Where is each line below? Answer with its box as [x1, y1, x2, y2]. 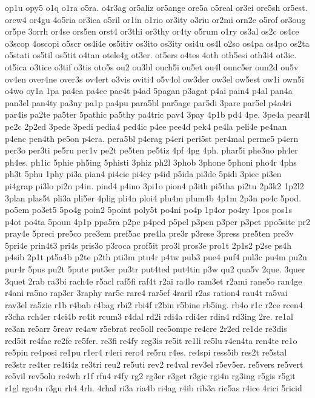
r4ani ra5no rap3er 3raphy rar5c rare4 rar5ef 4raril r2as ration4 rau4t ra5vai [5, 286, 288, 299]
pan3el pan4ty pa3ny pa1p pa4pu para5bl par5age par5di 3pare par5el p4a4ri [5, 96, 292, 109]
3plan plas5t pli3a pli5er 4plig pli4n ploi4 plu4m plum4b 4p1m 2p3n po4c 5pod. [5, 191, 302, 204]
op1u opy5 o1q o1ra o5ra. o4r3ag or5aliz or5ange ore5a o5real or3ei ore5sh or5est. [5, 1, 308, 13]
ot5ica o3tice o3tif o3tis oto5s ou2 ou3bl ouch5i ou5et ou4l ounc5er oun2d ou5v [5, 60, 299, 73]
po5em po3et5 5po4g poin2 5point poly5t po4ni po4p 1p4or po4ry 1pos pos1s [5, 203, 293, 216]
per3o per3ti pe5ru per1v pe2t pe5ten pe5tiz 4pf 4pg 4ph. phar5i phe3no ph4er [5, 144, 298, 157]
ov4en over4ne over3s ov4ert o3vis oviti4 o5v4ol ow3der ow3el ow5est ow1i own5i [5, 72, 304, 85]
